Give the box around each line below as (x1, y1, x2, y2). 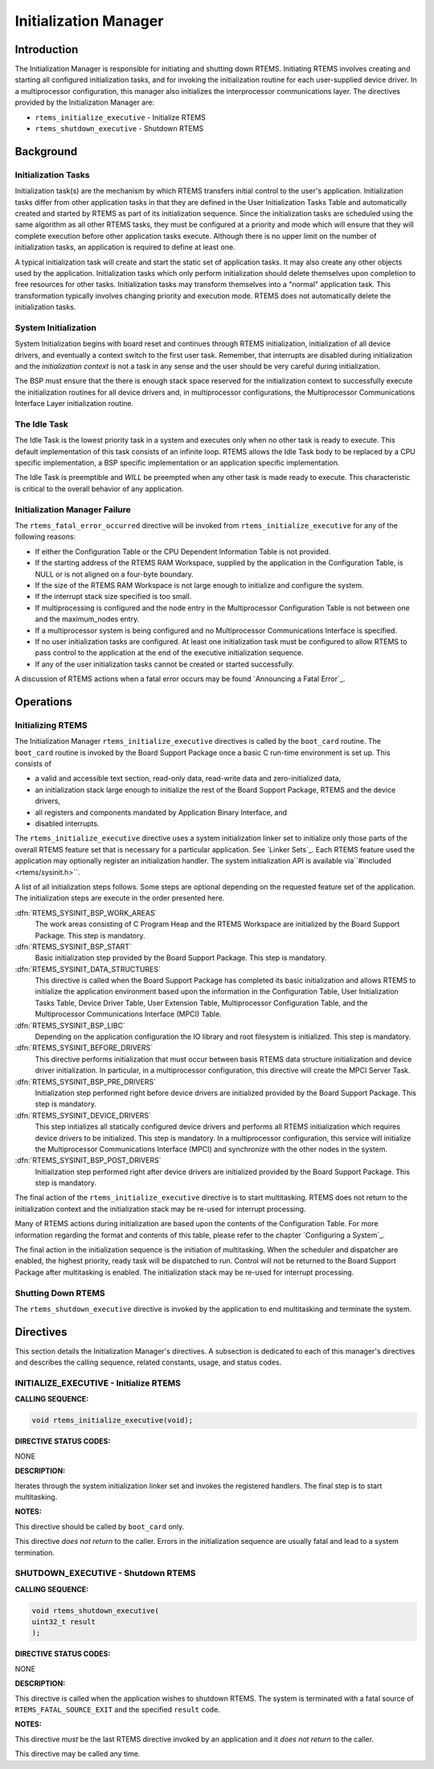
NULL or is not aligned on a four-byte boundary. (35, 569, 194, 579)
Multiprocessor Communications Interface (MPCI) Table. (35, 1009, 222, 1019)
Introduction (14, 43, 79, 56)
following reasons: (14, 532, 76, 542)
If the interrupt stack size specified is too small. (35, 592, 192, 601)
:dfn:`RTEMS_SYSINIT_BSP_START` (14, 942, 133, 951)
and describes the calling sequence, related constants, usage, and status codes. (14, 1357, 282, 1367)
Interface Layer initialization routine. (14, 399, 134, 408)
